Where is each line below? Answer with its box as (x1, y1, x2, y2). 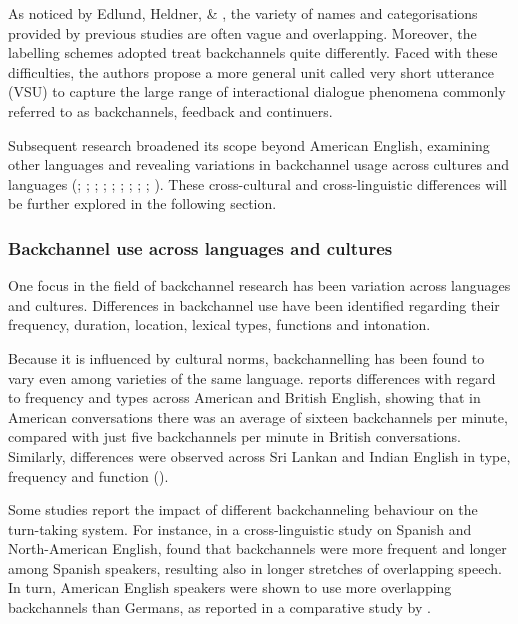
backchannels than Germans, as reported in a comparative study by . (8, 597, 431, 618)
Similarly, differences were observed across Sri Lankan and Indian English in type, (8, 445, 511, 466)
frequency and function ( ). (8, 465, 169, 486)
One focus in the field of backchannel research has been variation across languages (8, 275, 511, 296)
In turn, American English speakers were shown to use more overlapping (8, 577, 452, 598)
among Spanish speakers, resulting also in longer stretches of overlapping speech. (8, 557, 502, 578)
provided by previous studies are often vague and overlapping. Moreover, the (8, 22, 477, 43)
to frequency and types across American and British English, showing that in (8, 387, 481, 408)
